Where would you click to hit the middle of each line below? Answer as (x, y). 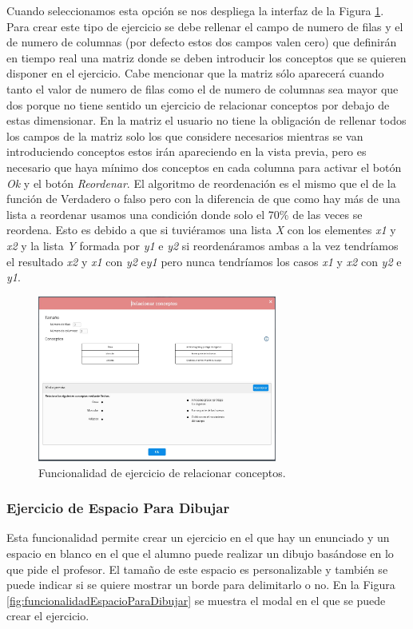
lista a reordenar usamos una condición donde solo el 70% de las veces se (185, 214)
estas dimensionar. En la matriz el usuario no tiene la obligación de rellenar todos (206, 120)
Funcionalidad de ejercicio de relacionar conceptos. (162, 472)
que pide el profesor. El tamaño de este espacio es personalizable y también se (197, 569)
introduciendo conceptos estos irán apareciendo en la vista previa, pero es (187, 151)
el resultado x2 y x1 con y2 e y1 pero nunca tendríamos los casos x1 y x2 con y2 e (204, 261)
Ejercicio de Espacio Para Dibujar (118, 508)
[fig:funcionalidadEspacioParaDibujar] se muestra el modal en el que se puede (196, 600)
